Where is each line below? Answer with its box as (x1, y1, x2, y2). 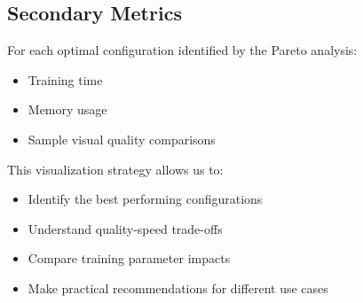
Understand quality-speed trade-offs (28, 219, 223, 237)
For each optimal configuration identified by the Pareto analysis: (7, 41, 358, 59)
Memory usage (28, 100, 107, 119)
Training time (28, 70, 103, 89)
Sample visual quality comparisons (28, 129, 216, 148)
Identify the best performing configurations (28, 190, 263, 208)
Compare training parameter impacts (28, 249, 231, 268)
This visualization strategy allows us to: (7, 159, 224, 178)
